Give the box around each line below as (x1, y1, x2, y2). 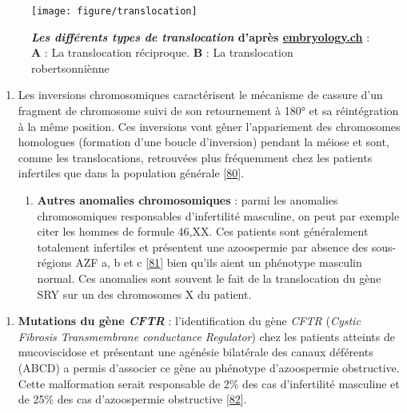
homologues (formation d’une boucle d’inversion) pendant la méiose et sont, (18, 133, 389, 150)
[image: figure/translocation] (31, 6, 198, 17)
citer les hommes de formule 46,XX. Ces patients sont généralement (37, 223, 369, 240)
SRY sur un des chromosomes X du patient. (37, 285, 252, 302)
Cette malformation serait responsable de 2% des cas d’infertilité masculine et (18, 375, 400, 391)
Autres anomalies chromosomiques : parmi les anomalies (37, 192, 338, 208)
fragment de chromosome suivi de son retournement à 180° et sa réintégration (18, 102, 399, 119)
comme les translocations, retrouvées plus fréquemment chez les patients (18, 149, 373, 165)
